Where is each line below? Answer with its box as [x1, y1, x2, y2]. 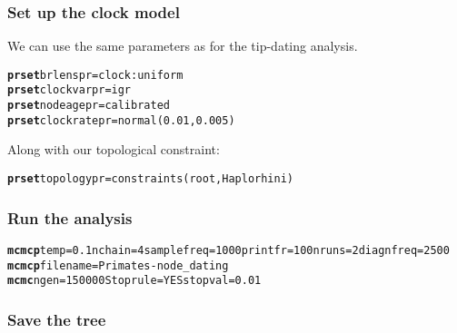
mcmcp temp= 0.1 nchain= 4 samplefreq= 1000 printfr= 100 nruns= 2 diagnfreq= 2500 [7, 243, 450, 257]
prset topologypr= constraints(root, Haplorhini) [7, 172, 293, 186]
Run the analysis [7, 206, 133, 229]
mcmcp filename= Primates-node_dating [7, 259, 229, 272]
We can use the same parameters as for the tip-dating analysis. [7, 36, 358, 55]
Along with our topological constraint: [7, 140, 220, 159]
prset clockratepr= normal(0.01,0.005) [7, 113, 235, 127]
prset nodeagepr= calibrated [7, 99, 170, 113]
